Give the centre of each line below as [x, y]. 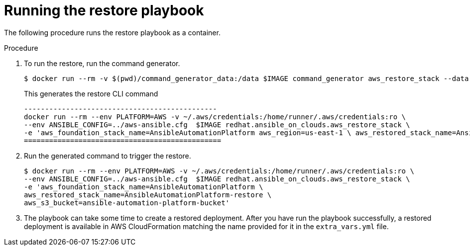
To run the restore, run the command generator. [102, 63]
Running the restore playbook [104, 10]
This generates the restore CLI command [91, 93]
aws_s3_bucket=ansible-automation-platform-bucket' [127, 203]
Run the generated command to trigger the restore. [108, 156]
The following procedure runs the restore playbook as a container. [112, 32]
